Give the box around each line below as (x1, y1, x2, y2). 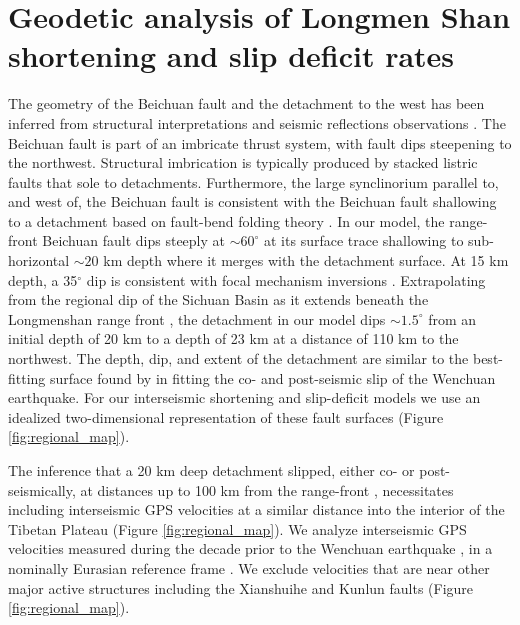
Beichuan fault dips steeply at (42, 230, 226, 251)
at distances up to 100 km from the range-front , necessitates (80, 479, 454, 500)
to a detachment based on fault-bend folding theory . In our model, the (8, 210, 445, 231)
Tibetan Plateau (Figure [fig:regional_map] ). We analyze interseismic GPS (8, 518, 467, 539)
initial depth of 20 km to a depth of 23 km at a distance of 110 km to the (8, 328, 459, 349)
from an (428, 308, 477, 329)
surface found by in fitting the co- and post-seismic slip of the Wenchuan (50, 367, 496, 388)
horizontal (8, 250, 70, 271)
